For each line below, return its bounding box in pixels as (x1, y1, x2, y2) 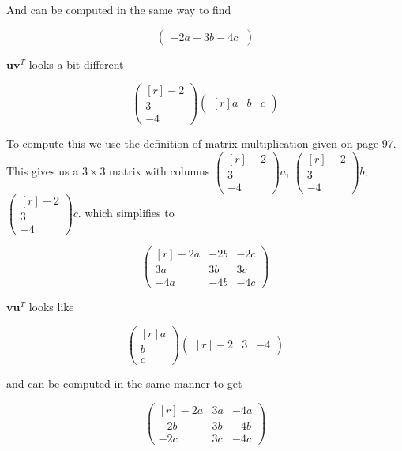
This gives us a (6, 163, 79, 179)
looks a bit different (28, 55, 124, 72)
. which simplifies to (77, 205, 175, 221)
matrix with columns (109, 163, 210, 179)
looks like (28, 299, 74, 315)
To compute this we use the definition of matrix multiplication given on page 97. (6, 135, 396, 152)
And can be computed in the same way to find (6, 2, 231, 17)
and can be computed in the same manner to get (6, 375, 242, 392)
